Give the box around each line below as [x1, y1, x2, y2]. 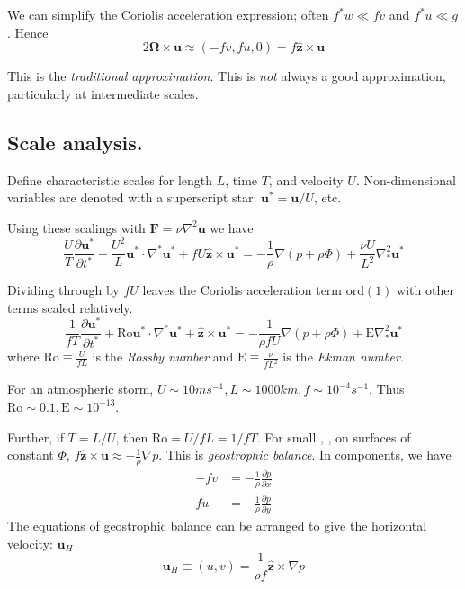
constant [7, 445, 54, 464]
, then [115, 427, 148, 446]
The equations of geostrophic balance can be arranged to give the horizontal [7, 516, 427, 535]
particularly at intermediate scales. [7, 85, 199, 103]
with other [397, 281, 454, 299]
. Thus [369, 379, 405, 398]
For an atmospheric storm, [7, 379, 154, 398]
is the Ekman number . [282, 347, 404, 366]
